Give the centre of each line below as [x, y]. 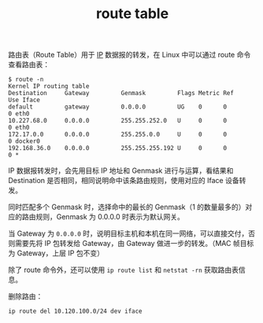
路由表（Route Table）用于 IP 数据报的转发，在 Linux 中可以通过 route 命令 [130, 55]
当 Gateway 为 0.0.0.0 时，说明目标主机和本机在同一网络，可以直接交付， [128, 233]
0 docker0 [24, 141]
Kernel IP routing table [49, 86]
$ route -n [26, 79]
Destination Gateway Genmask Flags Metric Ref [121, 94]
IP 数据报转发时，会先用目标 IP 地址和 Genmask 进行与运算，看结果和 [121, 171]
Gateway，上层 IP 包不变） [61, 253]
